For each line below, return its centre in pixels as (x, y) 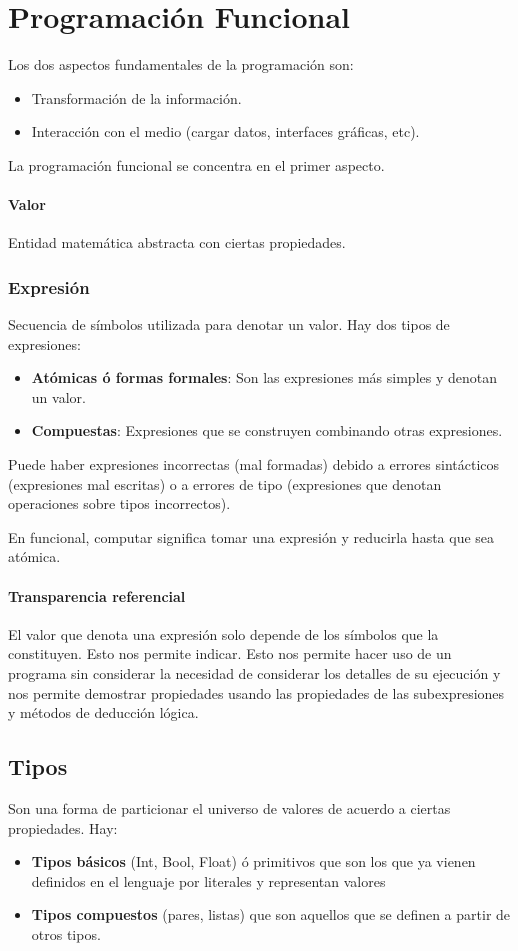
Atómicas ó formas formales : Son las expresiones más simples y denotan (264, 377)
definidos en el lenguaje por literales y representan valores (208, 880)
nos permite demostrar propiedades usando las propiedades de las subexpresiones (256, 692)
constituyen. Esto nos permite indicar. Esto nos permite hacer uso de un (230, 653)
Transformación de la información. (136, 97)
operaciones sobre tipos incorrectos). (119, 503)
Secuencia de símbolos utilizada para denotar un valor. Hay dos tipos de (229, 324)
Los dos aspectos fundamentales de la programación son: (181, 64)
